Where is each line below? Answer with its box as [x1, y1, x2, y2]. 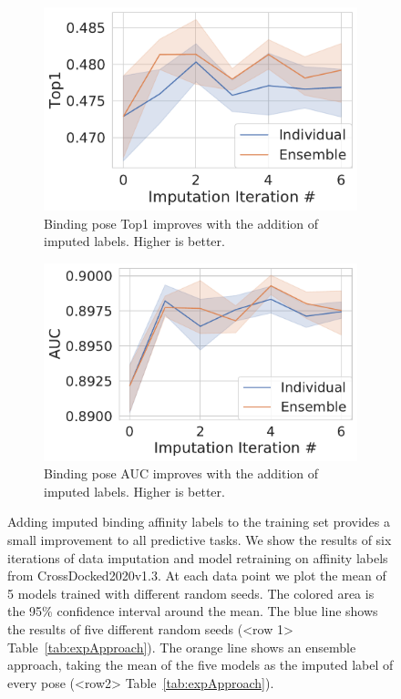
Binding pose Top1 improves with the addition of [44, 213, 319, 232]
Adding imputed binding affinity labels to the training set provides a [7, 512, 390, 531]
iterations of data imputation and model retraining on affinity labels [7, 548, 388, 567]
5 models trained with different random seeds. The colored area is [7, 583, 375, 602]
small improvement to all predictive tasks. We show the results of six [7, 530, 392, 550]
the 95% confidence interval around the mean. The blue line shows [7, 601, 378, 621]
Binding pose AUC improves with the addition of [44, 464, 319, 483]
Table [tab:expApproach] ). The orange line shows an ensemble [7, 637, 356, 656]
